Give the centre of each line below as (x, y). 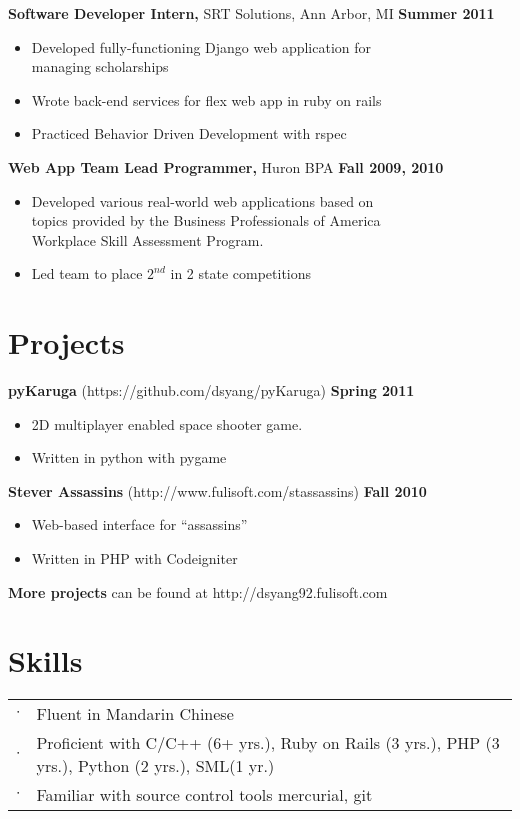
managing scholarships (100, 66)
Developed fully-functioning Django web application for (201, 46)
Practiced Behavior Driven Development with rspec (189, 133)
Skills (45, 660)
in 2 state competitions (241, 273)
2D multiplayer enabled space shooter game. (167, 423)
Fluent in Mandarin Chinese (135, 714)
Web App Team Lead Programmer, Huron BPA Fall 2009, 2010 (226, 166)
